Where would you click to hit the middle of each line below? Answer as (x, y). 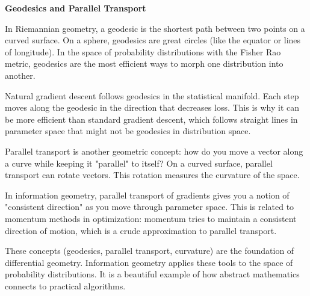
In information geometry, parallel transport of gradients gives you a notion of (147, 195)
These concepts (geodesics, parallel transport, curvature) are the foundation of (150, 251)
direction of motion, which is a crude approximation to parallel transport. (141, 230)
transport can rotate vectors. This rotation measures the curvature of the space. (152, 175)
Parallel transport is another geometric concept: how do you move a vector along (154, 151)
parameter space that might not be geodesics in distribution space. (128, 131)
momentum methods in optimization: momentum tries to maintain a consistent (151, 218)
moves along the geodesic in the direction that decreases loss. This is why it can (152, 107)
